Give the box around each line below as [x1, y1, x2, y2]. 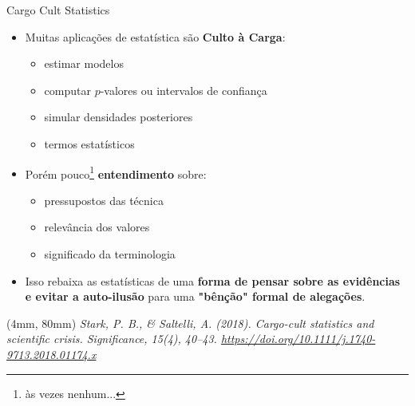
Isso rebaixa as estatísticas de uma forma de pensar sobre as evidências [25, 272, 401, 289]
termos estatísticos [44, 135, 135, 152]
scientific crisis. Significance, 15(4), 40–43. [6, 330, 217, 347]
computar [44, 81, 91, 98]
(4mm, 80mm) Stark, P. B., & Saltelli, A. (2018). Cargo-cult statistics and [6, 314, 374, 331]
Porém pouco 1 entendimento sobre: [25, 163, 207, 182]
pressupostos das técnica [44, 191, 164, 208]
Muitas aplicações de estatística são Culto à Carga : [25, 28, 286, 45]
